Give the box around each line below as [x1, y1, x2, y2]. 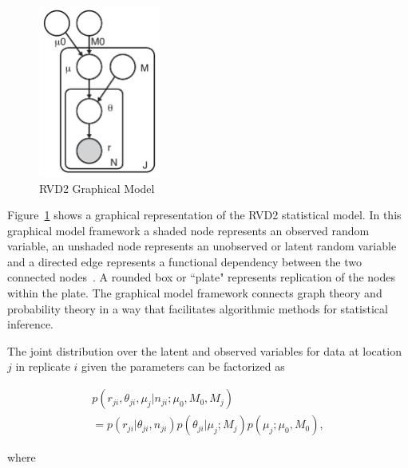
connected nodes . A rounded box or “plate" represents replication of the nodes [7, 269, 396, 285]
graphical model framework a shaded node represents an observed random [7, 222, 370, 238]
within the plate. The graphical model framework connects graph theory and [7, 285, 382, 301]
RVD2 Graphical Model [39, 179, 155, 196]
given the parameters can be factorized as [81, 358, 285, 375]
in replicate [15, 358, 70, 375]
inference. [7, 316, 53, 332]
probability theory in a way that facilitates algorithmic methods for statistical [7, 300, 388, 317]
